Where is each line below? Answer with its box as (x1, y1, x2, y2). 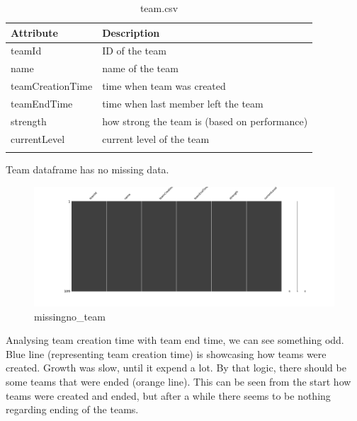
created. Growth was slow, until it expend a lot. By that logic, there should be (6, 360, 346, 375)
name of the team (102, 61, 178, 76)
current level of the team (102, 131, 210, 146)
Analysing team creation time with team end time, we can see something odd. (6, 333, 344, 347)
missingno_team (34, 308, 106, 323)
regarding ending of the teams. (6, 402, 139, 417)
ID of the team (102, 43, 166, 58)
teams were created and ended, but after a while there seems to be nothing (6, 388, 331, 403)
